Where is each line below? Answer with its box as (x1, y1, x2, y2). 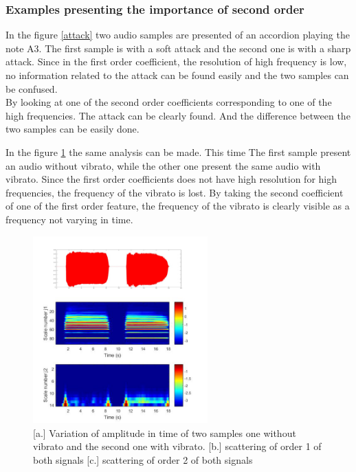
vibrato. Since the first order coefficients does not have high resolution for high (5, 172, 337, 186)
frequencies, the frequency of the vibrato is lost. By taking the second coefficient (5, 185, 344, 199)
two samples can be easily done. (5, 122, 140, 136)
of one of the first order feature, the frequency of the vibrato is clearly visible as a (5, 199, 350, 213)
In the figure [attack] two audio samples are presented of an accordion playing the (5, 27, 350, 42)
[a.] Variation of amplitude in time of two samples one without (33, 425, 296, 440)
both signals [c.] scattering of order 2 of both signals (33, 452, 253, 467)
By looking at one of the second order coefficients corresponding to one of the (5, 95, 332, 109)
